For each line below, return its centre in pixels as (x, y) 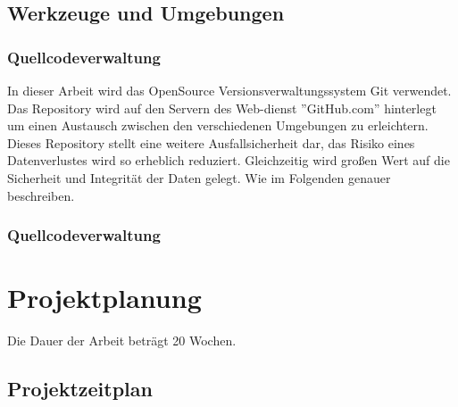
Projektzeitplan (80, 389)
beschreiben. (41, 195)
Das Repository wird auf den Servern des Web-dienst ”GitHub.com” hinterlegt (222, 108)
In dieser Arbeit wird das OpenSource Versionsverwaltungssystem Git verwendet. (229, 90)
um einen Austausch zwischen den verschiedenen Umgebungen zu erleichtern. (218, 125)
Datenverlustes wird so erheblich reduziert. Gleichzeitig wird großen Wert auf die (229, 160)
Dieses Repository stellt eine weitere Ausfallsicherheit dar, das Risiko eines (211, 142)
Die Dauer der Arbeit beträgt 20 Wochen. (122, 341)
